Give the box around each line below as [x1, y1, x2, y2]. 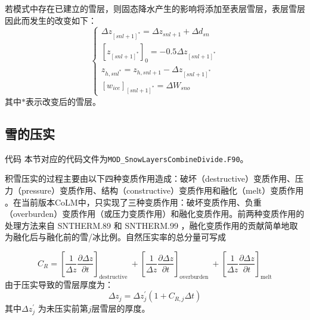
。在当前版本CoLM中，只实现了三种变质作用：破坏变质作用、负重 [5, 195, 262, 208]
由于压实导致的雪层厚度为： [5, 278, 113, 290]
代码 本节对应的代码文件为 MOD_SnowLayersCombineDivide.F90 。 [5, 152, 249, 164]
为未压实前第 [38, 302, 88, 315]
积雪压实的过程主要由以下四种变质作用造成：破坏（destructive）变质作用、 [5, 172, 296, 185]
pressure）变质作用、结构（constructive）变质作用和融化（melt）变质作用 [21, 184, 304, 196]
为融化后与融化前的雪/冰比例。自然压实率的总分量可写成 [5, 231, 226, 243]
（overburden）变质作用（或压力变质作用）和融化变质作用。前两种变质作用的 [5, 207, 305, 220]
